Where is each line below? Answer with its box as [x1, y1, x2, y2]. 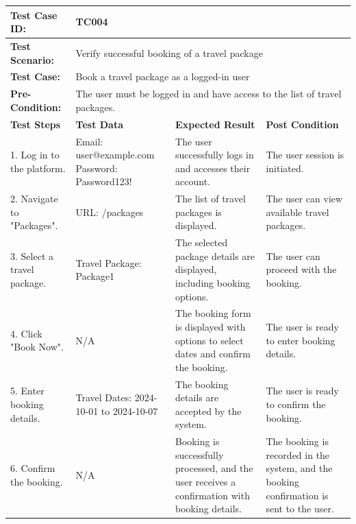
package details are [175, 248, 255, 263]
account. [175, 174, 210, 189]
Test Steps [10, 117, 61, 131]
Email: [75, 134, 103, 148]
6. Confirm [10, 461, 55, 475]
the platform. [10, 160, 66, 175]
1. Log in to [10, 147, 60, 162]
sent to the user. [266, 501, 334, 516]
